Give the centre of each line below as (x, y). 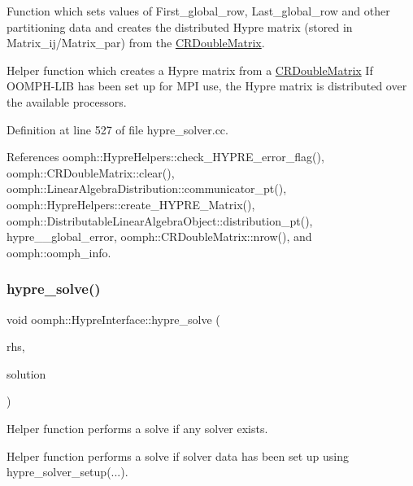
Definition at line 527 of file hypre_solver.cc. (117, 129)
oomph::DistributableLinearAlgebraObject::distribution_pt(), (160, 220)
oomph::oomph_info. (59, 252)
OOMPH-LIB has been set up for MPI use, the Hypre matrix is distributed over (207, 86)
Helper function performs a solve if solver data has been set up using (178, 455)
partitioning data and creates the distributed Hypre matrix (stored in (180, 26)
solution (26, 373)
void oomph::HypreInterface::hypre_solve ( (113, 319)
